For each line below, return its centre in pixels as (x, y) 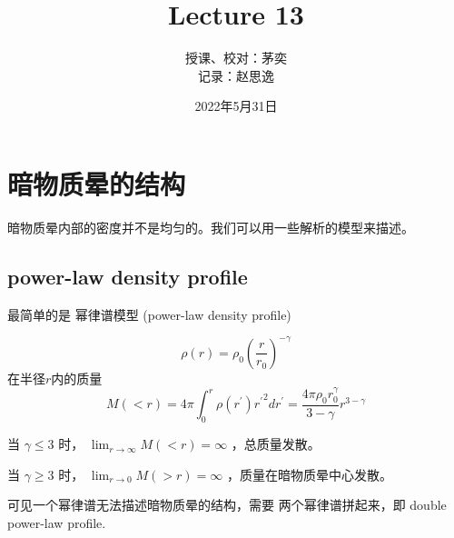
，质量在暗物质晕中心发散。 (309, 474)
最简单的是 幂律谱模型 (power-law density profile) (149, 314)
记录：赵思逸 (236, 75)
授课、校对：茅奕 (236, 58)
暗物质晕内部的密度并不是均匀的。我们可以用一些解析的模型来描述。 (211, 227)
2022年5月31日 (236, 106)
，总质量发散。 (276, 444)
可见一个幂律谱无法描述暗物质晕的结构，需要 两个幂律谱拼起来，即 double (227, 505)
